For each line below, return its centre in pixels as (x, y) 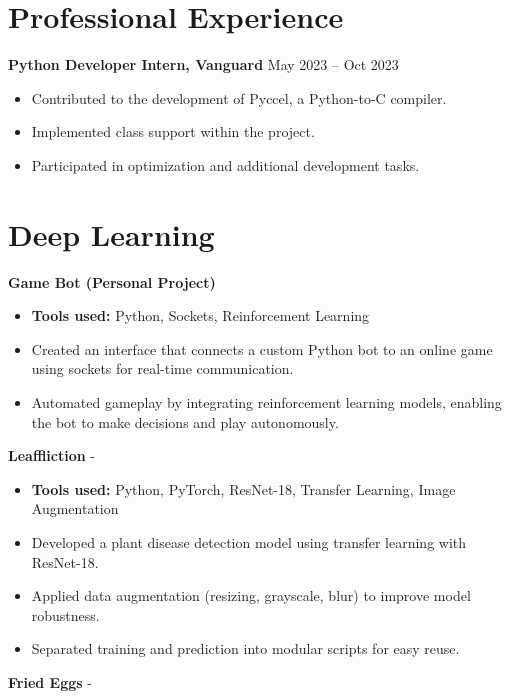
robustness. (65, 614)
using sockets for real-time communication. (162, 368)
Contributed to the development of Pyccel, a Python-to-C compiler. (239, 97)
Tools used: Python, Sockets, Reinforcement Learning (200, 315)
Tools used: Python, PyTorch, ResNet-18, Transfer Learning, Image (243, 488)
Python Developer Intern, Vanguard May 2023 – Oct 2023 (203, 64)
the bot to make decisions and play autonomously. (185, 421)
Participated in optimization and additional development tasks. (225, 164)
